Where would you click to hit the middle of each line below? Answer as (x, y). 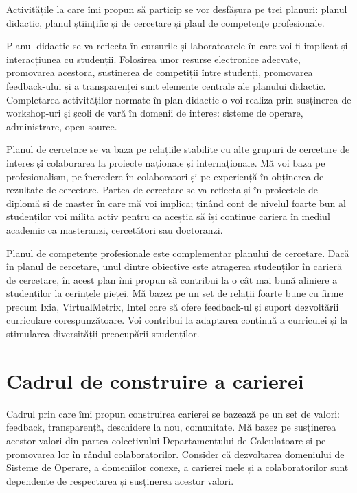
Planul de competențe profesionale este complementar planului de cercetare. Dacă (178, 253)
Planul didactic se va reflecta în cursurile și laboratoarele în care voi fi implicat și (177, 46)
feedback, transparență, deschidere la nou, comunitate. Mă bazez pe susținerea (171, 427)
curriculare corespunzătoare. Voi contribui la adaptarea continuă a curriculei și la (177, 320)
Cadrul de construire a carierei (155, 380)
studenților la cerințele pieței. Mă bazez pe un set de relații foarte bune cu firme (175, 293)
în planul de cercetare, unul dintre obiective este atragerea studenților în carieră (174, 266)
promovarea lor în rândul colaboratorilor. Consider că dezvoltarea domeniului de (175, 454)
